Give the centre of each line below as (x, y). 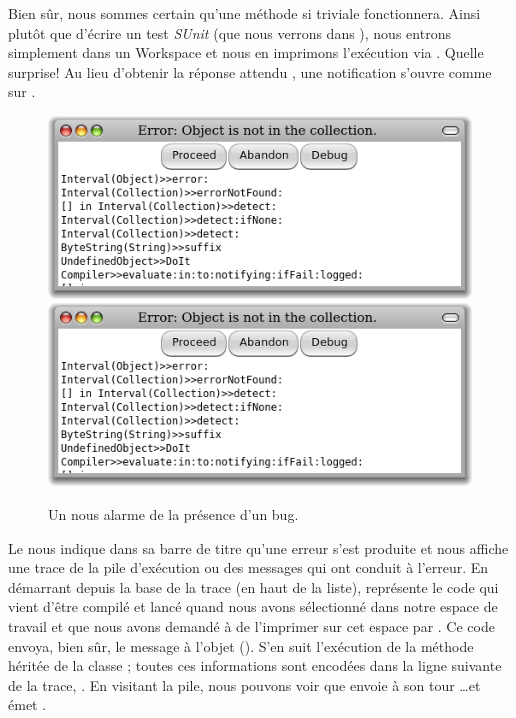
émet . (27, 704)
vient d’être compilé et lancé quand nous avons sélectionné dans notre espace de (253, 606)
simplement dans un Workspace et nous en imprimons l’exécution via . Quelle (246, 52)
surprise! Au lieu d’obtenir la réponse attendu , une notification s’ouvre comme (250, 71)
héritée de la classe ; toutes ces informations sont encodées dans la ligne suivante (255, 665)
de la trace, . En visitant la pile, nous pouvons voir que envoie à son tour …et (244, 684)
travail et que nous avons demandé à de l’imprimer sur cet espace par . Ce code (251, 625)
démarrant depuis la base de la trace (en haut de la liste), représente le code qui (253, 586)
